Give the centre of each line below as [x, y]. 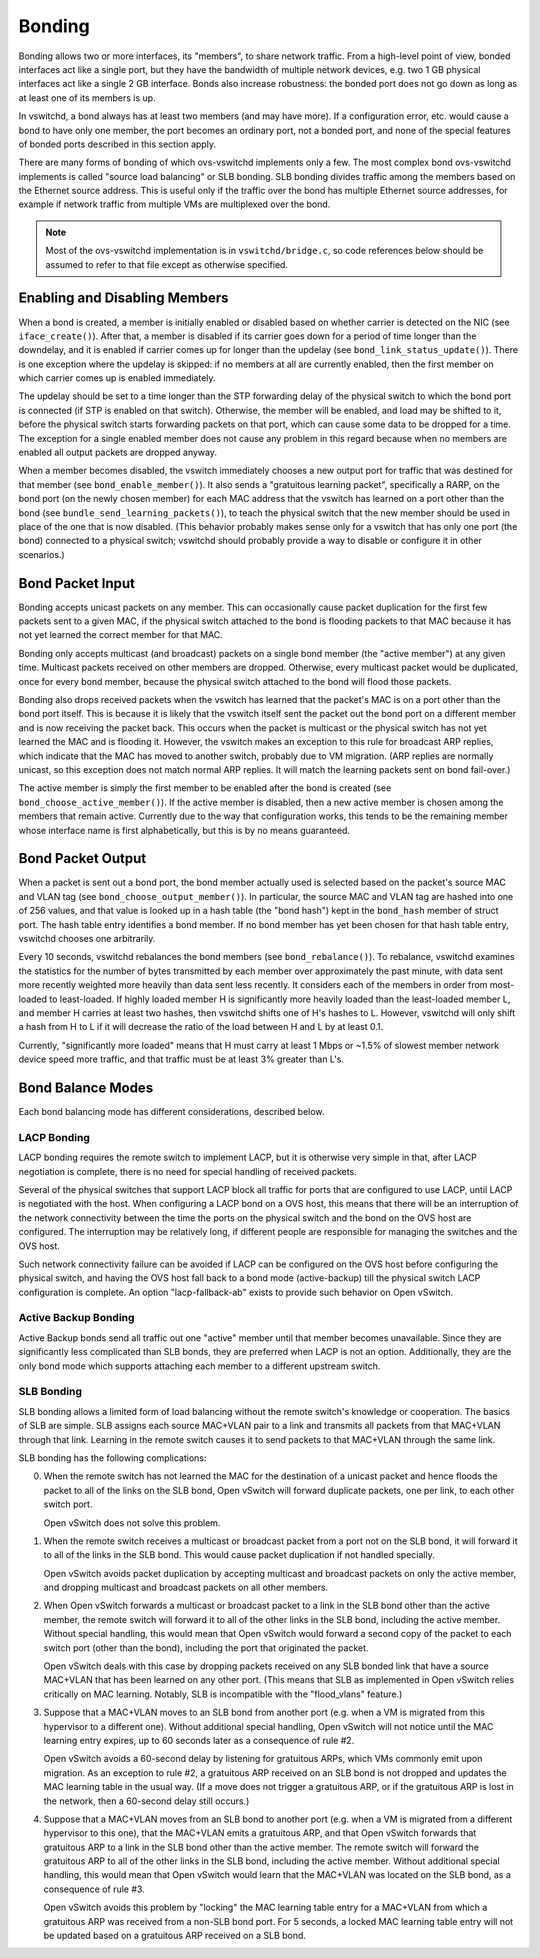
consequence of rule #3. [94, 1889]
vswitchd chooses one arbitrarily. [87, 939]
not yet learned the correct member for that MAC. [121, 635]
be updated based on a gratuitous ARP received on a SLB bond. [175, 1936]
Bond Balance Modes [86, 1087]
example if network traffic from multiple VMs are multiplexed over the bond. [174, 204]
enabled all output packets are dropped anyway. [118, 452]
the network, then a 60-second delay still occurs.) [146, 1801]
